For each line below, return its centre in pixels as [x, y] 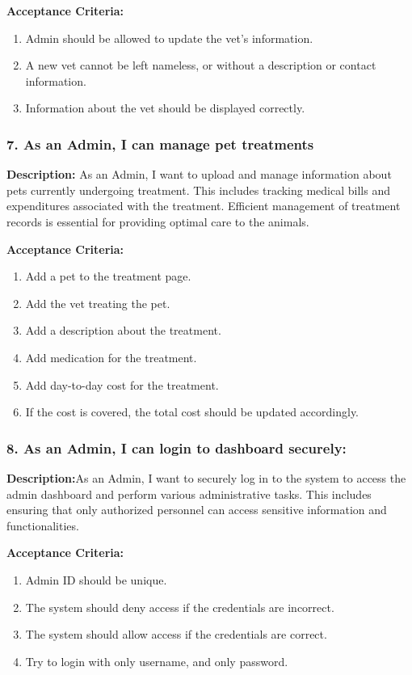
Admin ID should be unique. [96, 579]
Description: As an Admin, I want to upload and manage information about [199, 174]
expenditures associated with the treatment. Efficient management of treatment [204, 206]
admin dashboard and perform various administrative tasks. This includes [189, 494]
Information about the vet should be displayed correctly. [165, 108]
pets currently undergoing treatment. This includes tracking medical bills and [198, 190]
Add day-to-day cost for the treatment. [122, 384]
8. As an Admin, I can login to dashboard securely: [177, 447]
